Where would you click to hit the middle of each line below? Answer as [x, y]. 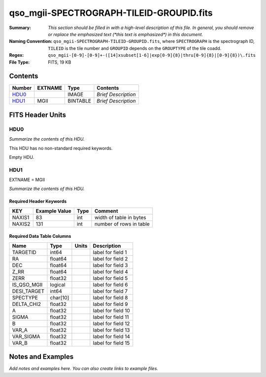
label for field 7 [110, 291]
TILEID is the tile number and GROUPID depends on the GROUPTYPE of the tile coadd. [135, 48]
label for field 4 [110, 271]
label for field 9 [110, 304]
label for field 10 [111, 310]
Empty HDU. [22, 157]
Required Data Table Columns [40, 236]
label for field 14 [112, 337]
